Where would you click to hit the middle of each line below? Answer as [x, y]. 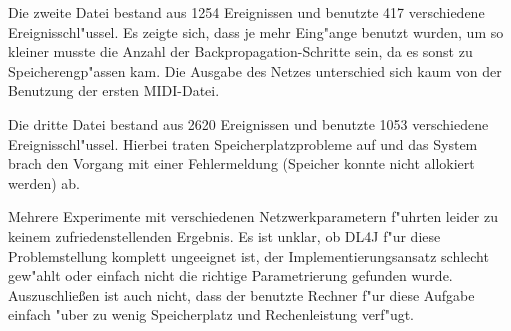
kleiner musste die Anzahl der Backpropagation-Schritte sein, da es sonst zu [240, 51]
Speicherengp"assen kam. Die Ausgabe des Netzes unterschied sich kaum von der [255, 70]
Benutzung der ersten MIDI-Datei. [114, 90]
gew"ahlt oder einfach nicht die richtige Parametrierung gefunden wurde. [230, 275]
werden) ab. [44, 182]
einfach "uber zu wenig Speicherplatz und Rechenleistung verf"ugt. [211, 314]
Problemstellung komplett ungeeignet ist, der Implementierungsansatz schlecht [248, 255]
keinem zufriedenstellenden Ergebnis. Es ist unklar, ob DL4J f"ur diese [224, 235]
